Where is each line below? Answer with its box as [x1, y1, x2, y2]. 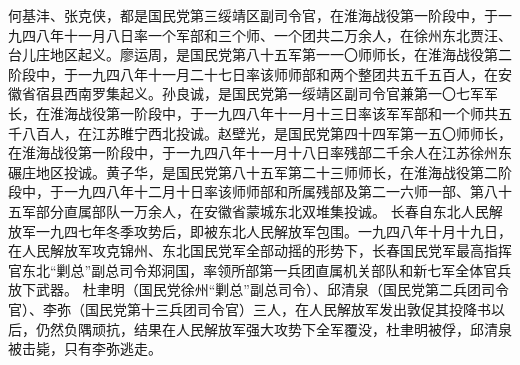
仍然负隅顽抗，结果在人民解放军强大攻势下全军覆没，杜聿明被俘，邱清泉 [35, 318, 512, 339]
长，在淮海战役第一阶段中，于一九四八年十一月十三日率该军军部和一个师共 [8, 102, 498, 123]
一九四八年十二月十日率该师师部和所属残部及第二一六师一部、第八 [63, 181, 498, 202]
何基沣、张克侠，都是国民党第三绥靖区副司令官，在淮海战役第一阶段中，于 [8, 5, 498, 25]
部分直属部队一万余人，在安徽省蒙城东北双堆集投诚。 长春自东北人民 [35, 200, 489, 221]
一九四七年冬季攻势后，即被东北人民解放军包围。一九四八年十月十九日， [35, 220, 512, 241]
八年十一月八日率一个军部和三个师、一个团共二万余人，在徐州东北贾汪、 [35, 24, 512, 45]
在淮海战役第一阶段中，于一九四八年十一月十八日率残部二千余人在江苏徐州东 [8, 142, 512, 163]
